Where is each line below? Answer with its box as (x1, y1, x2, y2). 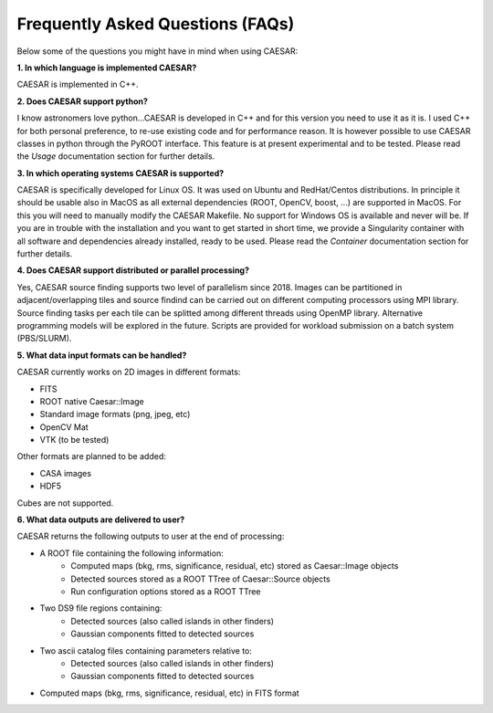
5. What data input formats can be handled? (16, 350, 187, 361)
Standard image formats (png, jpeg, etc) (39, 409, 191, 420)
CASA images (39, 467, 91, 478)
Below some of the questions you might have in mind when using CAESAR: (16, 46, 299, 57)
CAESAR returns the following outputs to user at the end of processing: (16, 530, 285, 542)
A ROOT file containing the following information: (39, 548, 224, 559)
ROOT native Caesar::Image (39, 395, 145, 406)
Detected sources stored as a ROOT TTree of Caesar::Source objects (70, 573, 330, 584)
